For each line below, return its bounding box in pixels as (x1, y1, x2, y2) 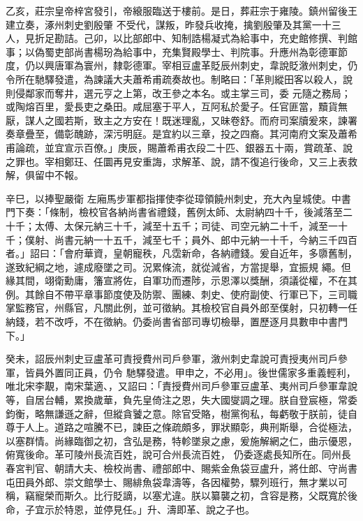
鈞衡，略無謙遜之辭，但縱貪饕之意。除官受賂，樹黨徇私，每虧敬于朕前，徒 (6, 406, 348, 420)
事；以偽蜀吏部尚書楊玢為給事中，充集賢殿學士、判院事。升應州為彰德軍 (6, 44, 338, 59)
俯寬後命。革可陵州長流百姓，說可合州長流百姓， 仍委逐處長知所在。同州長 (6, 447, 351, 462)
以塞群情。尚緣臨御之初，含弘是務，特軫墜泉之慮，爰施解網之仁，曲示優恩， (6, 433, 357, 448)
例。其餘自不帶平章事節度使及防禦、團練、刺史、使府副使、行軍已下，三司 (6, 286, 348, 301)
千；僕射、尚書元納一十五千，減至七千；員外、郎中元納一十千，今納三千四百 (6, 232, 357, 247)
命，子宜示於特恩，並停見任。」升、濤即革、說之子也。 (6, 501, 255, 516)
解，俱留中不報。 (6, 168, 84, 182)
